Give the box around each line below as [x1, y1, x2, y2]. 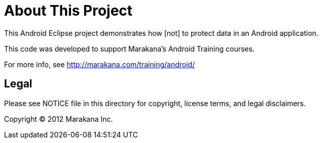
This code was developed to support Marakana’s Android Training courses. [4, 44, 255, 53]
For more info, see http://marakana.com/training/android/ [4, 60, 195, 69]
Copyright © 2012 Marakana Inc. [4, 114, 113, 123]
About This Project [4, 2, 133, 19]
